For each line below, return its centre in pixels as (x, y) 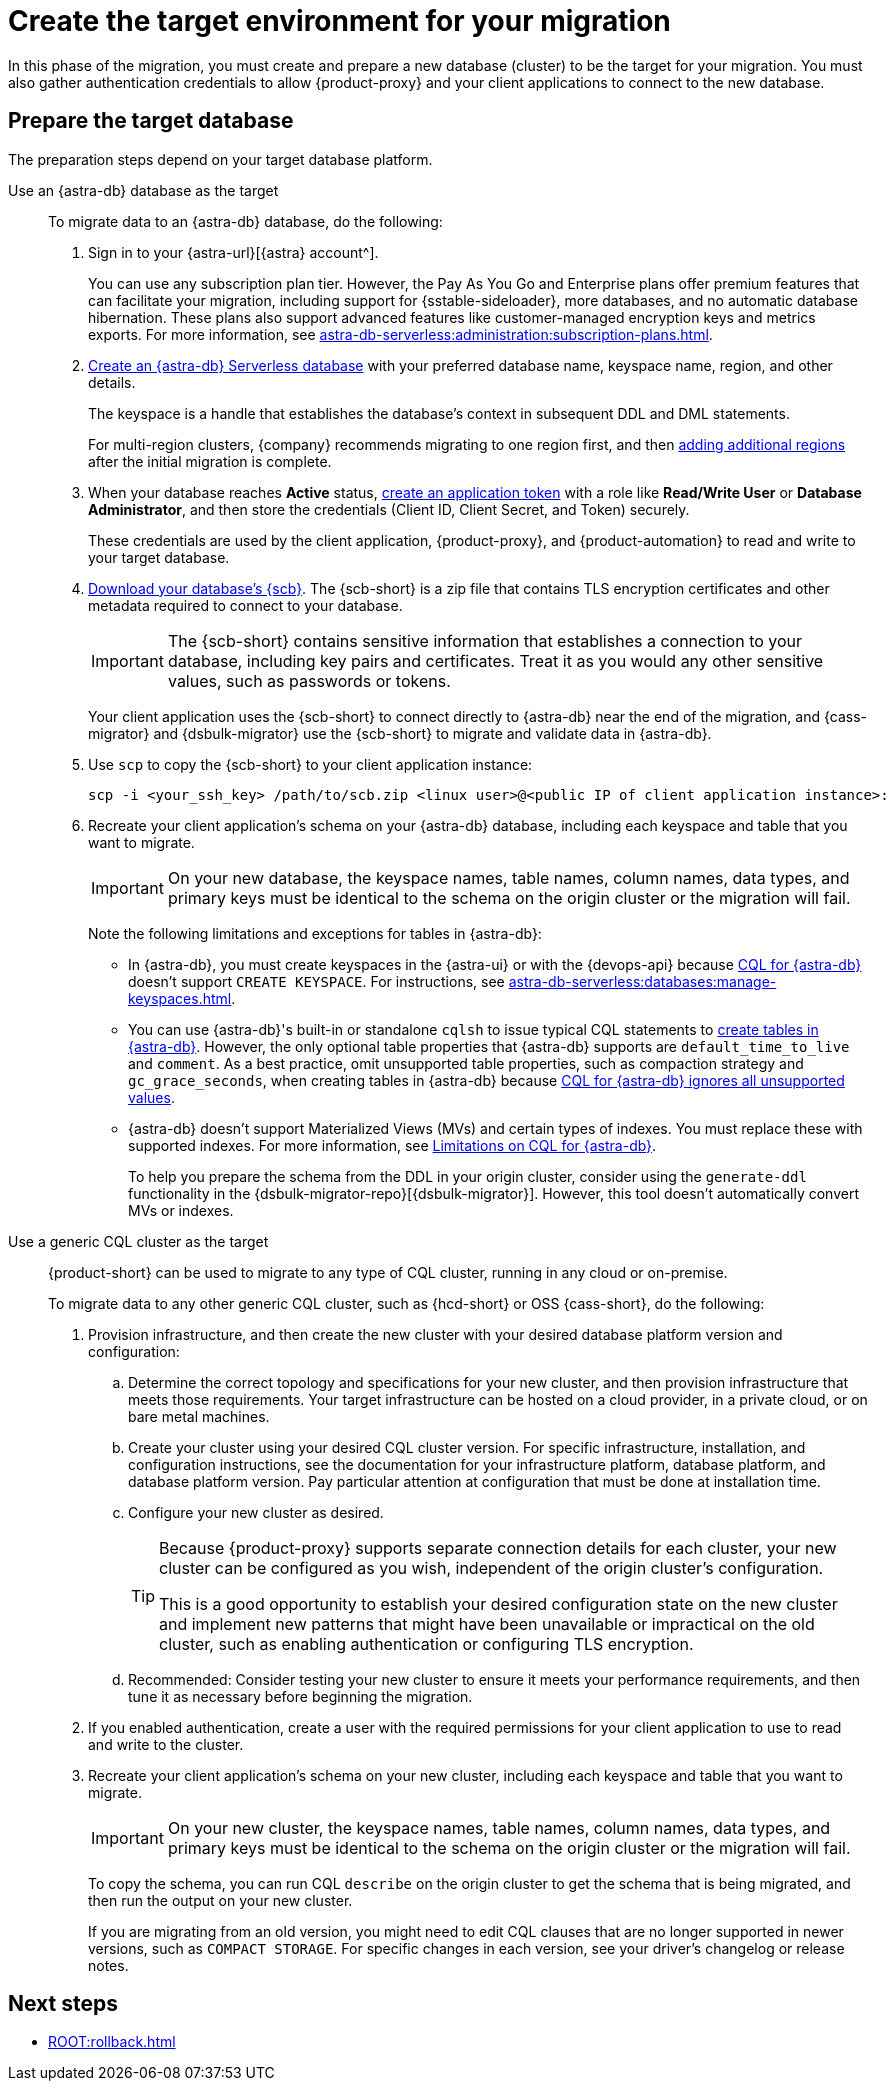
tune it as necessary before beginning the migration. (300, 1696)
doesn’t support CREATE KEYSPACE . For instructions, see (316, 981)
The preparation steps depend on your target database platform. (220, 159)
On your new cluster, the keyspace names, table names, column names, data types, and (499, 1827)
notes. (108, 1965)
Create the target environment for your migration (339, 21)
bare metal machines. (199, 1416)
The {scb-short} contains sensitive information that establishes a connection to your (485, 640)
